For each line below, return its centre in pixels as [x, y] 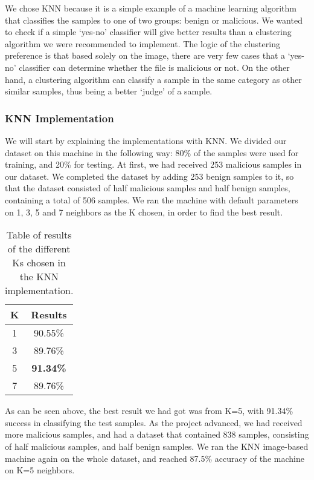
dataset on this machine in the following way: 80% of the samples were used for [152, 152]
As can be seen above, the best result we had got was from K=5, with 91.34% [149, 411]
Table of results [39, 235]
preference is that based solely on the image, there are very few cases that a [145, 55]
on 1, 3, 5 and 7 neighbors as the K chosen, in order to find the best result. [144, 212]
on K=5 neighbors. [40, 470]
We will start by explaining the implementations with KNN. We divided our [146, 140]
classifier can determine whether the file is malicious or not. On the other [154, 67]
